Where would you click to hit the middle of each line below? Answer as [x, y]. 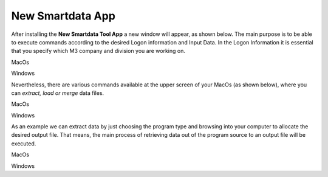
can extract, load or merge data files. [58, 93]
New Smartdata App [63, 16]
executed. [24, 144]
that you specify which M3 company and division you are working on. [98, 51]
